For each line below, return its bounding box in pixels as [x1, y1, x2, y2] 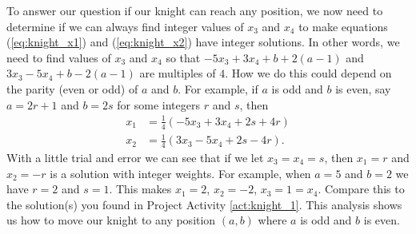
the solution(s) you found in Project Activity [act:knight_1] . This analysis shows [6, 196, 402, 212]
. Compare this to [318, 180, 405, 197]
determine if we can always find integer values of [6, 18, 244, 34]
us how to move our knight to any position [6, 212, 216, 228]
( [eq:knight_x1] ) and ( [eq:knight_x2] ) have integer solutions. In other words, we [6, 34, 400, 50]
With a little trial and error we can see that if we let [6, 149, 264, 165]
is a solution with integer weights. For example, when [50, 165, 311, 181]
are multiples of [139, 65, 216, 81]
